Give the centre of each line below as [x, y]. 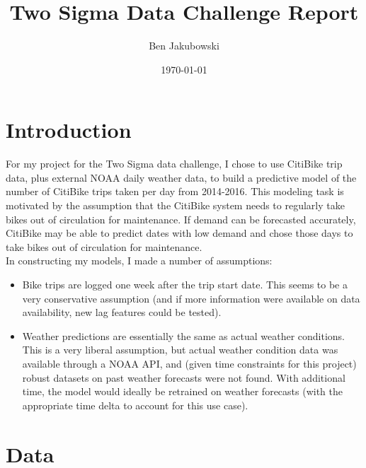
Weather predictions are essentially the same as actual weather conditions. [183, 335]
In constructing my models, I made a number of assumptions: [139, 261]
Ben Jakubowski [184, 46]
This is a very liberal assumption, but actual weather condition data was [180, 350]
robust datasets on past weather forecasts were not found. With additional [184, 377]
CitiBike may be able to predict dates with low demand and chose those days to [179, 233]
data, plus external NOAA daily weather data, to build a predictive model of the [181, 177]
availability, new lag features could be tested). [122, 312]
